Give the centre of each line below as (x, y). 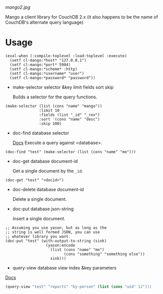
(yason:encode (60, 245)
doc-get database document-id (45, 161)
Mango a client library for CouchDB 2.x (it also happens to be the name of (82, 17)
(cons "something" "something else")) (104, 254)
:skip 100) (50, 123)
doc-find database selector (41, 133)
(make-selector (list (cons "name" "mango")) (54, 106)
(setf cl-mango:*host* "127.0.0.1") (48, 60)
